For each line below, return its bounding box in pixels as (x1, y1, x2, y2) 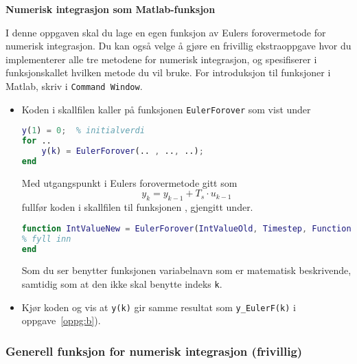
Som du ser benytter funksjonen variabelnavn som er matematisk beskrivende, (21, 263, 352, 277)
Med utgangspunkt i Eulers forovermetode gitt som (21, 175, 238, 190)
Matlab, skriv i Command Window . (5, 78, 143, 93)
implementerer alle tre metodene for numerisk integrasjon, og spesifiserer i (5, 52, 317, 66)
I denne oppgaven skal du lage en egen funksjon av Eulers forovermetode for (5, 25, 326, 39)
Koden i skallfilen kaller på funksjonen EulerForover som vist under (21, 102, 311, 116)
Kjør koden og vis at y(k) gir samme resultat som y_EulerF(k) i (21, 299, 296, 314)
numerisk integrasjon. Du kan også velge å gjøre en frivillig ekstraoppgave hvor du (5, 38, 352, 53)
